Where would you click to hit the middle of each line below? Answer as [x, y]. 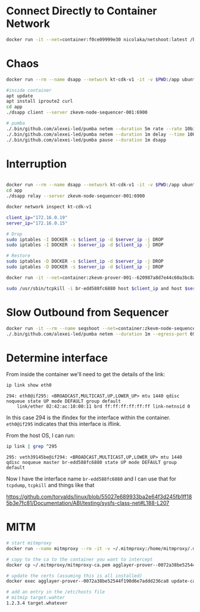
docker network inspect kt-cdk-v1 [49, 207]
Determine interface [57, 358]
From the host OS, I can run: [41, 436]
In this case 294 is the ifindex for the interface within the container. [88, 418]
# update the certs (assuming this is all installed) [74, 576]
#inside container [29, 90]
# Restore [18, 256]
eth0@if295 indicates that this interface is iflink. [64, 424]
